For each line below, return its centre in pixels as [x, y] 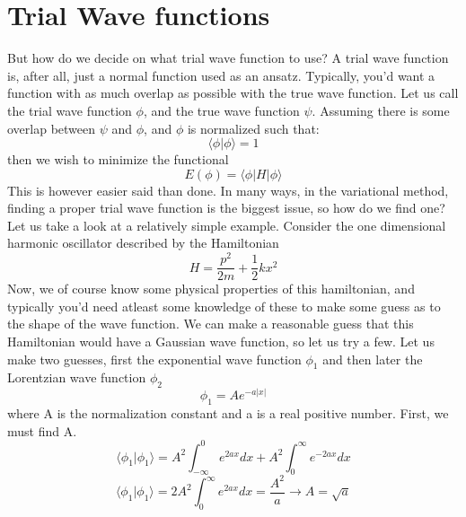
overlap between [52, 128]
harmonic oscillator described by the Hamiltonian [143, 243]
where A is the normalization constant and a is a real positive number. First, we [228, 412]
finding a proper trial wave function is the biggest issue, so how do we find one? [226, 208]
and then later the [373, 359]
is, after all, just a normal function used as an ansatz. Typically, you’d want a [221, 75]
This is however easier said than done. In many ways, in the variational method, [228, 190]
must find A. [42, 430]
